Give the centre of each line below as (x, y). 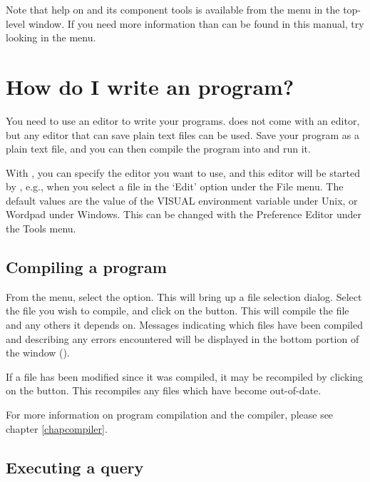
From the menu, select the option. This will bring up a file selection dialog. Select (184, 296)
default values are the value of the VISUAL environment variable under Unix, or (182, 200)
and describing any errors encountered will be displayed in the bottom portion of (183, 338)
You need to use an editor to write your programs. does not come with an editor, (183, 120)
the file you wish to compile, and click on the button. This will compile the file (178, 311)
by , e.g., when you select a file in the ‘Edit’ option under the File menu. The (175, 186)
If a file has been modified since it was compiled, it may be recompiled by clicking (185, 376)
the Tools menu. (41, 229)
